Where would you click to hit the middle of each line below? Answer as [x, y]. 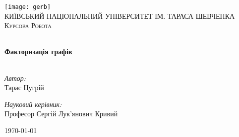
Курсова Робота [28, 25]
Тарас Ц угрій [24, 87]
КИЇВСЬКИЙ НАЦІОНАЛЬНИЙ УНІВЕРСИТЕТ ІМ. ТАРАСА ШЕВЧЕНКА [120, 16]
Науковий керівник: [33, 104]
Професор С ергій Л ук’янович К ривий [61, 114]
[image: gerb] [28, 7]
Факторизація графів [38, 51]
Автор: [15, 78]
